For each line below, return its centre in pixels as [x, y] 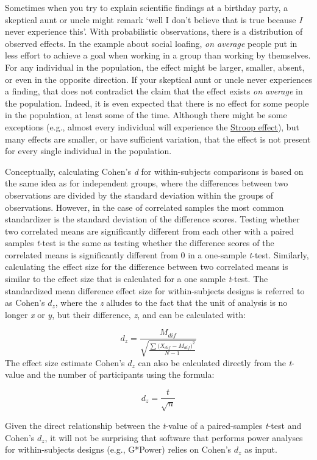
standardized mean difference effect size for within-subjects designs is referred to [155, 290]
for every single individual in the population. [88, 151]
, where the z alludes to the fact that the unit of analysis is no [171, 303]
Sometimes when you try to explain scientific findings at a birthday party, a [146, 7]
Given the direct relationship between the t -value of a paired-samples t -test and [153, 425]
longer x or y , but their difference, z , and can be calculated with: [125, 314]
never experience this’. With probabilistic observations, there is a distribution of [154, 31]
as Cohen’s [25, 303]
